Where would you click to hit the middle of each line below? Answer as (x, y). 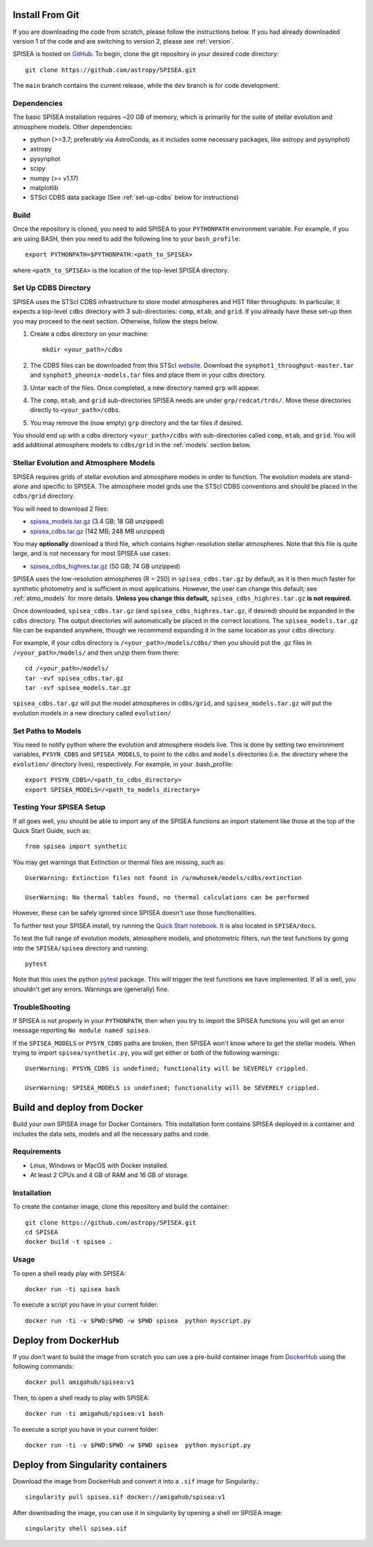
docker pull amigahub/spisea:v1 (80, 1382)
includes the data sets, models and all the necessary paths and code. (111, 1134)
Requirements (37, 1152)
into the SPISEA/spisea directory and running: (80, 948)
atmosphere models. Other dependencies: (73, 126)
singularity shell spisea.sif (76, 1529)
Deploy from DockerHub (66, 1340)
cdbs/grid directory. (44, 496)
